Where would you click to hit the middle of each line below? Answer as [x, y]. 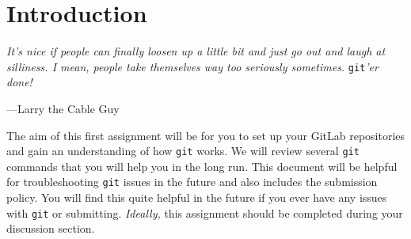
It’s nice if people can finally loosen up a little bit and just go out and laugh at [196, 51]
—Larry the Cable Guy [63, 108]
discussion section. [51, 228]
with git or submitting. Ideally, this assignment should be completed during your [205, 212]
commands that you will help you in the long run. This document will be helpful [202, 166]
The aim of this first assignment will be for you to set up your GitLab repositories [206, 135]
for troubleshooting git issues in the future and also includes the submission [192, 182]
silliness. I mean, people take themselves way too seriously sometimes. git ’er [192, 66]
